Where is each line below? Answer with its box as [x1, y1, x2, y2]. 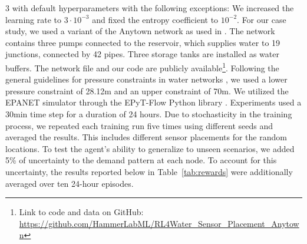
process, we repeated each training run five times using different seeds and [5, 119, 273, 131]
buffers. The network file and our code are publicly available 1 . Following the [5, 60, 279, 74]
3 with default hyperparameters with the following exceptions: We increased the [5, 2, 294, 14]
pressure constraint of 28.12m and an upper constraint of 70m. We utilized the [5, 84, 289, 97]
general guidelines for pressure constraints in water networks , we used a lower [5, 73, 288, 85]
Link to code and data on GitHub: [19, 206, 144, 218]
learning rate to [5, 13, 61, 25]
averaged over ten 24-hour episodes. [5, 177, 134, 189]
